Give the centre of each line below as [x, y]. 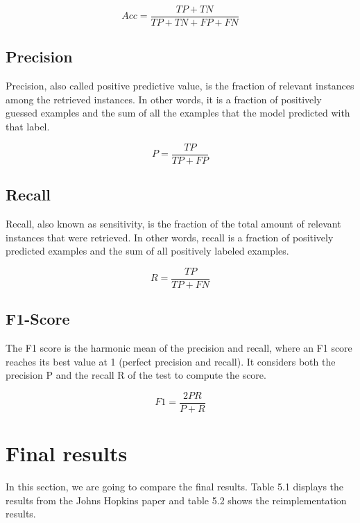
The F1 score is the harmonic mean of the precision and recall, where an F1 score [179, 347]
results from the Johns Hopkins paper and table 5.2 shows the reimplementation [176, 500]
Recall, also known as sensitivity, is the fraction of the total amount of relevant [173, 223]
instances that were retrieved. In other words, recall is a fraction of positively [170, 237]
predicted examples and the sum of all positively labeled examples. [147, 251]
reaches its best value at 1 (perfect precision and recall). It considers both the [171, 361]
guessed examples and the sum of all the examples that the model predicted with [178, 113]
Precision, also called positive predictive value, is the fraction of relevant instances [180, 86]
